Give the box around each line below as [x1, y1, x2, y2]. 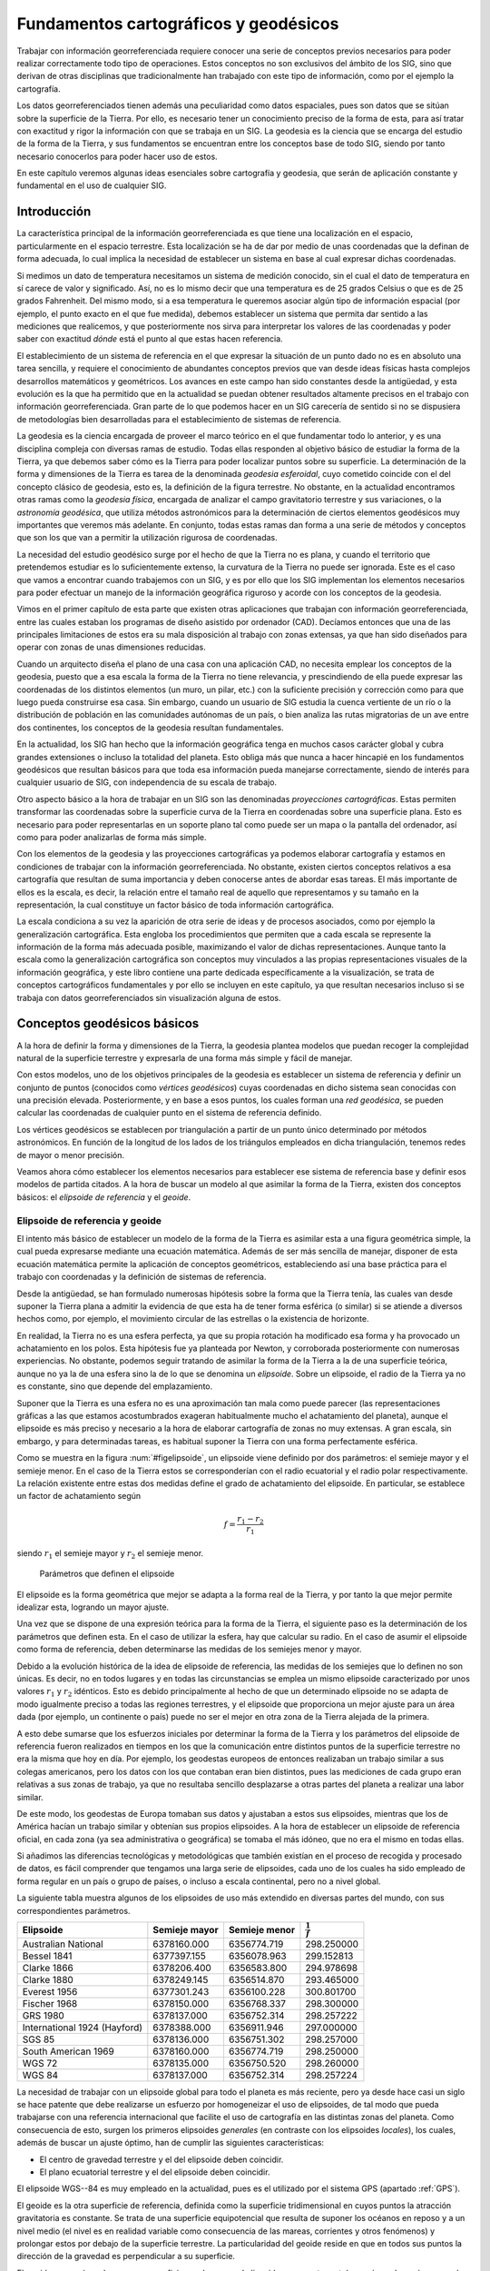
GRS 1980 [22, 2008, 65, 2021]
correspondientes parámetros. [16, 1905, 131, 1916]
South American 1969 [22, 2045, 115, 2058]
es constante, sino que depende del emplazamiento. [16, 1381, 213, 1392]
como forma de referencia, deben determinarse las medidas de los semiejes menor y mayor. [16, 1644, 362, 1655]
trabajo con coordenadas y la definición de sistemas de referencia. [16, 1272, 267, 1283]
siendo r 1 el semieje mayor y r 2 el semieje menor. [16, 1547, 204, 1561]
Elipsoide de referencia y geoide [16, 1214, 162, 1226]
